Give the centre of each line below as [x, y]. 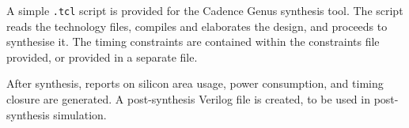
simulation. [80, 114]
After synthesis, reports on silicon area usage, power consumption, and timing [195, 83]
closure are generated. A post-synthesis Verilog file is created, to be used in [188, 99]
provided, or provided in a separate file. [102, 56]
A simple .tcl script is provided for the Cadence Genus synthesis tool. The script [205, 10]
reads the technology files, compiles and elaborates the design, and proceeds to [197, 26]
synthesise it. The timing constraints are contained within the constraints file [193, 41]
